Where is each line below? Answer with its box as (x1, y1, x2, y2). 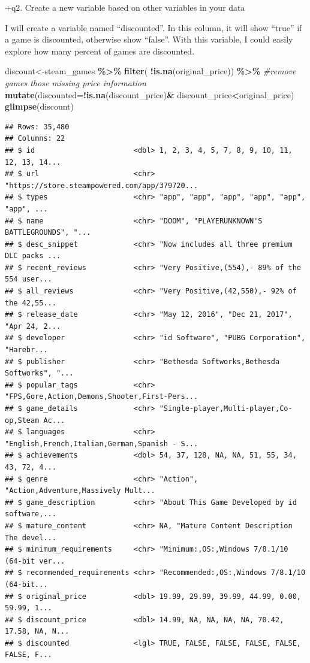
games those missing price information (5, 76, 146, 89)
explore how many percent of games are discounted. (5, 44, 195, 57)
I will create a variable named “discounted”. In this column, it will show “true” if (5, 21, 302, 34)
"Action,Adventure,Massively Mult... (5, 486, 155, 495)
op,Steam (5, 416, 40, 425)
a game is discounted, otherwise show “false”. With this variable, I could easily (5, 33, 293, 46)
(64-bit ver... (5, 556, 65, 565)
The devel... (5, 533, 56, 542)
